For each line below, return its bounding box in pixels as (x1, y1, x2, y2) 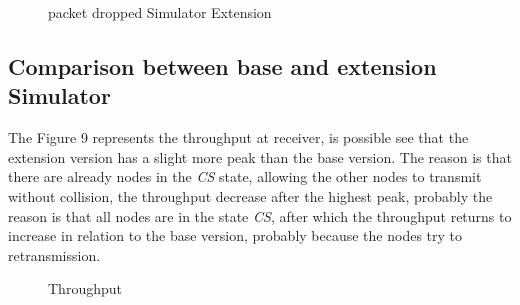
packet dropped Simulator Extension (48, 2, 272, 22)
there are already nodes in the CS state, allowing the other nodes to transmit (8, 166, 482, 187)
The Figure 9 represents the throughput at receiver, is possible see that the (8, 127, 469, 148)
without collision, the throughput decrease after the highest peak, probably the (8, 185, 493, 206)
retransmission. (8, 244, 101, 265)
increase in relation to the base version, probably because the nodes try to (8, 225, 463, 246)
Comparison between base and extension (8, 50, 437, 81)
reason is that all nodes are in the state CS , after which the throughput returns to (8, 205, 512, 226)
